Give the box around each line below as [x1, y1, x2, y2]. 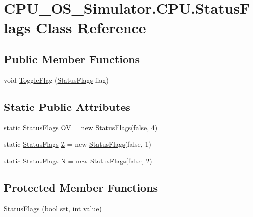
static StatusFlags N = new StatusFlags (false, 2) [4, 155, 152, 165]
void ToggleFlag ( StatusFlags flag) [4, 74, 109, 85]
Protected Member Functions [4, 179, 158, 195]
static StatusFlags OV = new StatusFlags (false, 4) [4, 122, 158, 132]
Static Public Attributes [4, 99, 130, 114]
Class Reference [36, 17, 146, 38]
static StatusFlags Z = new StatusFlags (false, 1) [4, 139, 151, 149]
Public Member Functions [4, 51, 140, 66]
